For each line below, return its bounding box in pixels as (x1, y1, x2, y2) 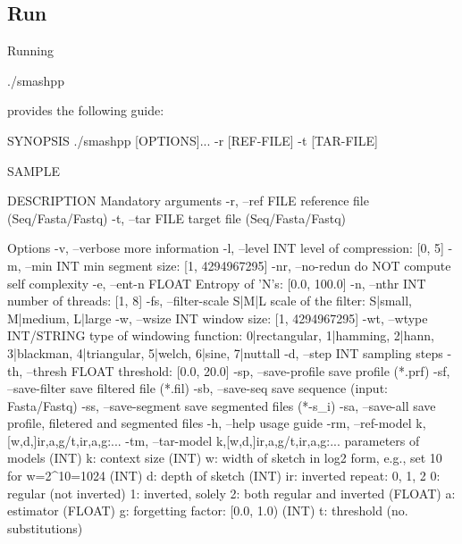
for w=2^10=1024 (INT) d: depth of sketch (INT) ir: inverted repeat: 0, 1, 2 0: (7, 466, 441, 485)
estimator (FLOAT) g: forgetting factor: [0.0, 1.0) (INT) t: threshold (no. (7, 501, 408, 520)
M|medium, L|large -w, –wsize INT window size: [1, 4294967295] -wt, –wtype (7, 308, 428, 327)
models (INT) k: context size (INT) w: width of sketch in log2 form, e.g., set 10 (7, 448, 442, 467)
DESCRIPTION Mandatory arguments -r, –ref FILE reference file (7, 191, 369, 210)
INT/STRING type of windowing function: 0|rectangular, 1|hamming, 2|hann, (7, 326, 435, 345)
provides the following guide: (7, 101, 164, 120)
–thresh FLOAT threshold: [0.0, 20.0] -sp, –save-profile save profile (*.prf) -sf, (26, 361, 450, 380)
